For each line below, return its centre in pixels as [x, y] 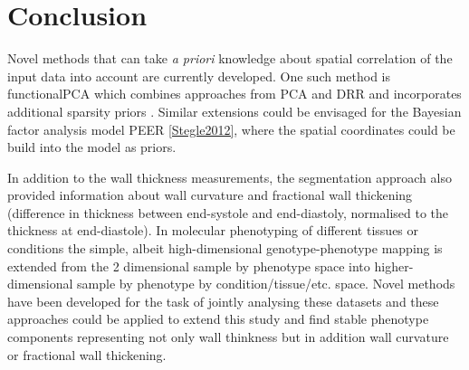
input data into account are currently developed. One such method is [199, 76]
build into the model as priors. [92, 147]
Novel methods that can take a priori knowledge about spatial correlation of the [230, 58]
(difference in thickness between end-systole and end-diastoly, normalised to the [228, 212]
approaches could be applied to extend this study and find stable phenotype [218, 319]
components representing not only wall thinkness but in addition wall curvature [228, 337]
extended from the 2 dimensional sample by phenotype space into [189, 266]
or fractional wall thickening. [87, 354]
